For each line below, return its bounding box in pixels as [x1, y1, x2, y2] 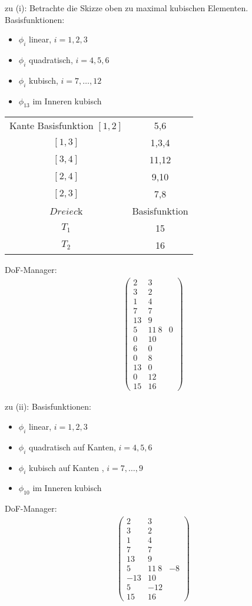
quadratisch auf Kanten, [28, 440, 116, 453]
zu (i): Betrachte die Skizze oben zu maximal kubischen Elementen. [5, 2, 248, 14]
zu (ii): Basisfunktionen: [5, 400, 91, 413]
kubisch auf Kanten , [28, 461, 104, 473]
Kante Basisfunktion [9, 118, 94, 133]
